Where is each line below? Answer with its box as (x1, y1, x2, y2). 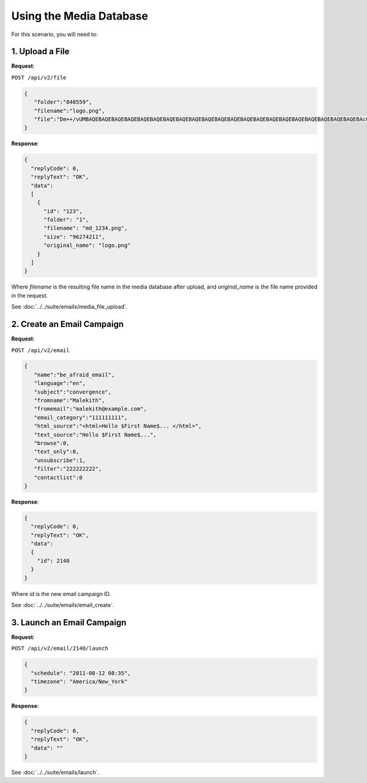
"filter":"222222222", (34, 465, 102, 472)
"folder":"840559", (34, 98, 92, 106)
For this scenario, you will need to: (11, 31, 98, 38)
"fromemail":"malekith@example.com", (34, 405, 147, 413)
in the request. (11, 292, 48, 299)
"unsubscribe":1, (34, 457, 86, 464)
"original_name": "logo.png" (43, 242, 131, 249)
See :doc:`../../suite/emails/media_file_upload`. (11, 303, 128, 311)
